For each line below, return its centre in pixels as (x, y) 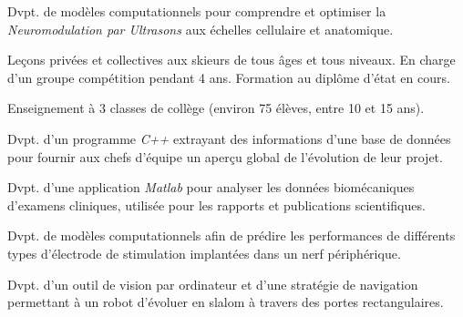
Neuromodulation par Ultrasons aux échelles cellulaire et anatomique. (201, 29)
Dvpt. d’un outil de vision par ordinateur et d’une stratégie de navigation (213, 284)
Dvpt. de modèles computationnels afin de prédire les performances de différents (231, 235)
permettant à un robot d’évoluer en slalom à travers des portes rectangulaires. (226, 302)
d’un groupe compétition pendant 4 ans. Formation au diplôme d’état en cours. (229, 77)
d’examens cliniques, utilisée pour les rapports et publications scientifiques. (216, 205)
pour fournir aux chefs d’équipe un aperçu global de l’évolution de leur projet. (225, 156)
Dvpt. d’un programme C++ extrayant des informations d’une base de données (229, 138)
